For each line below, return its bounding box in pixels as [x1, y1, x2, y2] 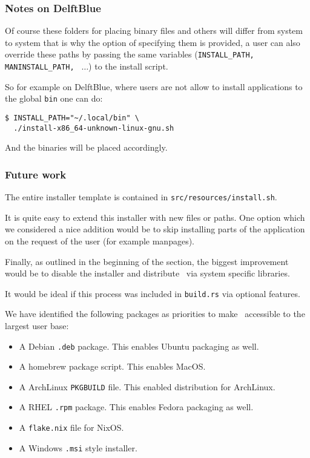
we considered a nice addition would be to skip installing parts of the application [5, 223, 305, 235]
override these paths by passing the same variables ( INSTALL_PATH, [5, 48, 254, 61]
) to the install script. [88, 60, 168, 73]
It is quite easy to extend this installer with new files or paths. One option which [5, 211, 305, 223]
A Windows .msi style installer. [19, 441, 137, 454]
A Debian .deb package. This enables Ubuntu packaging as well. [19, 339, 259, 352]
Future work [5, 166, 67, 182]
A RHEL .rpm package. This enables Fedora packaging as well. [19, 401, 254, 413]
